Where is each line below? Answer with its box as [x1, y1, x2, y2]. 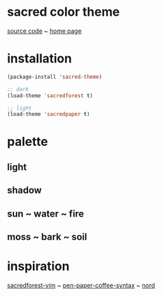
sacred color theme [7, 4, 120, 20]
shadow [7, 184, 42, 196]
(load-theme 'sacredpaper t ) [7, 111, 90, 118]
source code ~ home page [7, 27, 82, 35]
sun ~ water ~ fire [7, 208, 84, 219]
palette [7, 134, 49, 149]
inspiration [7, 258, 70, 274]
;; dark [7, 86, 29, 92]
